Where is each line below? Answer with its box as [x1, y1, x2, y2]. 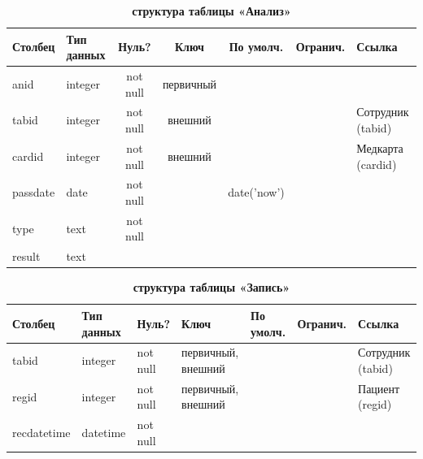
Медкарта [356, 139, 403, 156]
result [12, 248, 41, 265]
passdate [12, 184, 55, 201]
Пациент [358, 379, 400, 396]
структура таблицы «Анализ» [132, 2, 291, 19]
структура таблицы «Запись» [133, 279, 290, 296]
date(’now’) [228, 184, 285, 201]
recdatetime [12, 424, 71, 441]
